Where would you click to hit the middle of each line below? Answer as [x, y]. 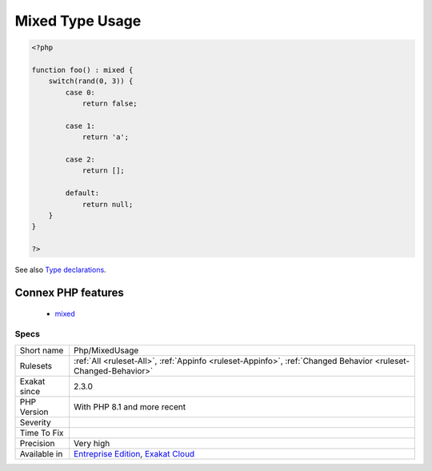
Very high [92, 443]
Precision [37, 443]
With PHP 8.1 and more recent [130, 406]
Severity [35, 422]
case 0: [80, 92]
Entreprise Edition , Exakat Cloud [134, 453]
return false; [110, 104]
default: [82, 193]
